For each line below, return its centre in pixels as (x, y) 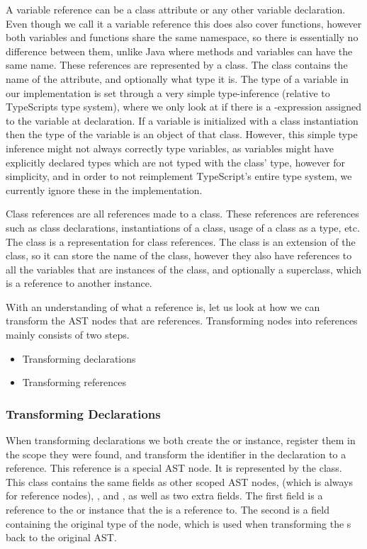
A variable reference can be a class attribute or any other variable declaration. (176, 9)
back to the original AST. (61, 537)
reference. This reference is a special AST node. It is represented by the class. (174, 468)
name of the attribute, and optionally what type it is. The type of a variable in (177, 78)
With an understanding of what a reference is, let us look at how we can (163, 306)
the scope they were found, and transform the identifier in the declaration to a (176, 454)
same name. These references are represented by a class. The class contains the (177, 65)
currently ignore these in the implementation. (104, 189)
